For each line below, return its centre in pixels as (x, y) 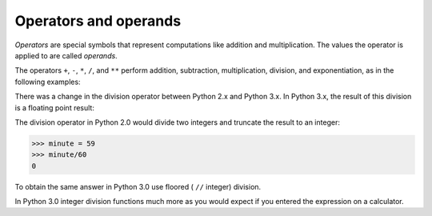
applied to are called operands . (66, 55)
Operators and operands (98, 21)
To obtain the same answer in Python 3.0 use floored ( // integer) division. (138, 186)
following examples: (48, 82)
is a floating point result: (55, 107)
